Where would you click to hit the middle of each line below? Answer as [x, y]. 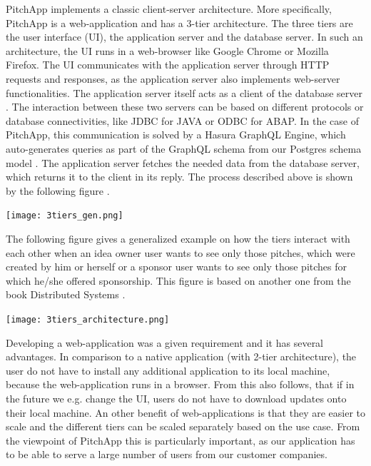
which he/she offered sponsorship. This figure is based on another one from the [178, 280]
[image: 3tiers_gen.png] [65, 216]
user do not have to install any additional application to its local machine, [168, 370]
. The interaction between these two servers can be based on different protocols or [185, 107]
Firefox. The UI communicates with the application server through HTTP [168, 65]
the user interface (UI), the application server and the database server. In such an [184, 37]
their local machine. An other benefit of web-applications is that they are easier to [185, 412]
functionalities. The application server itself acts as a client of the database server [184, 92]
